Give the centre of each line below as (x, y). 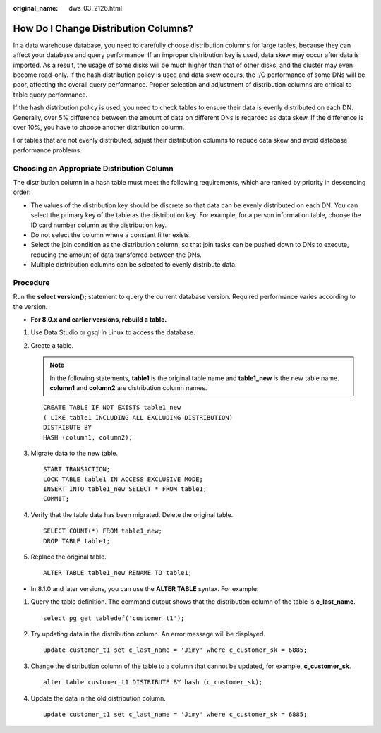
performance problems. (48, 150)
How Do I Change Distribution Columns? (103, 28)
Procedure (31, 282)
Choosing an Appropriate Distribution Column (93, 168)
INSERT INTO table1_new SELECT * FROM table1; (125, 489)
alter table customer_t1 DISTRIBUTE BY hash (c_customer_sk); (153, 682)
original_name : (36, 8)
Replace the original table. (69, 557)
